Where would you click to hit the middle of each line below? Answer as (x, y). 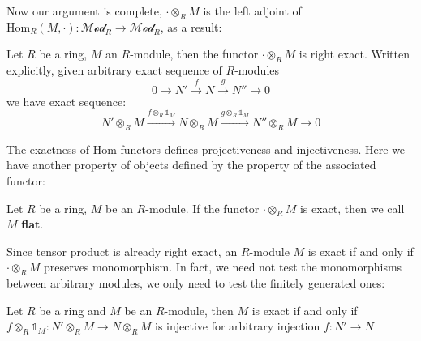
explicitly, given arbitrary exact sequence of (114, 70)
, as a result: (191, 26)
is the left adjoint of (252, 11)
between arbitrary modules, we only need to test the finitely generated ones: (196, 283)
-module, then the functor (194, 54)
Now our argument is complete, (84, 11)
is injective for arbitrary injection (237, 326)
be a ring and (73, 310)
